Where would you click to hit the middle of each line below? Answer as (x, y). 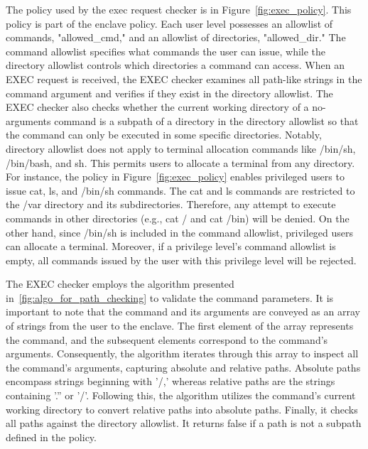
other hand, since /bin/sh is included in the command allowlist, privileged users (180, 232)
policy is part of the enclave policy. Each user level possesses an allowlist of (169, 23)
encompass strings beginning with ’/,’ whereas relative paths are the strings (171, 381)
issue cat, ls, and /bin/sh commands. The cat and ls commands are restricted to (180, 190)
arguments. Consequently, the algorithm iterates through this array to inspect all (182, 353)
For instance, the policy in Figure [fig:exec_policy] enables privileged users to (175, 177)
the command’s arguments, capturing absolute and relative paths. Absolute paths (183, 367)
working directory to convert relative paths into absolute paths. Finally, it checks (182, 409)
